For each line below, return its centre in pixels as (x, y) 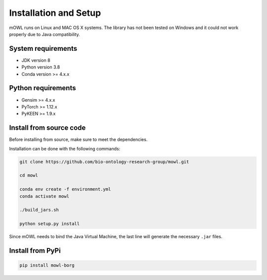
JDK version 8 (36, 60)
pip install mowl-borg (47, 265)
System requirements (43, 49)
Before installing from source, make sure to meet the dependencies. (78, 140)
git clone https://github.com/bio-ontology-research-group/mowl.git (104, 162)
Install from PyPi (35, 251)
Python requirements (43, 88)
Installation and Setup (55, 13)
